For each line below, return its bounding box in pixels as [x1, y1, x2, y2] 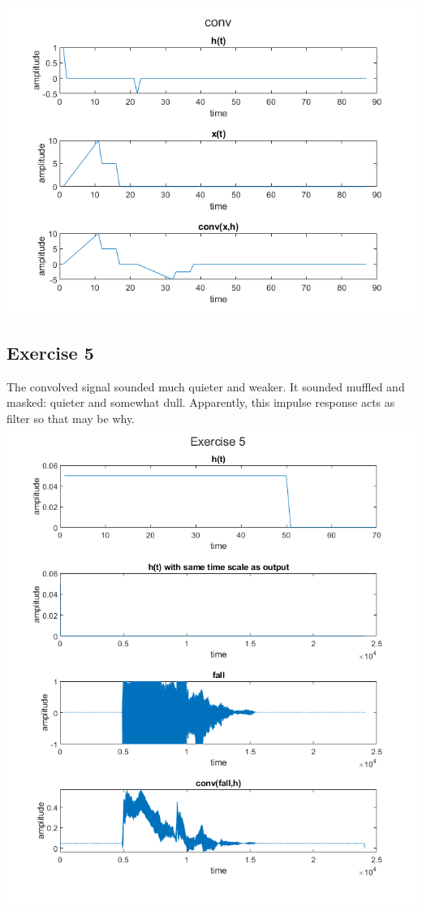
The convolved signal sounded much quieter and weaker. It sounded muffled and [6, 378, 405, 395]
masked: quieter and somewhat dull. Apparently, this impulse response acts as [6, 394, 395, 411]
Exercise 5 [6, 339, 94, 365]
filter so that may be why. [6, 409, 136, 426]
